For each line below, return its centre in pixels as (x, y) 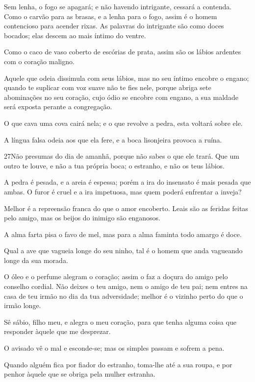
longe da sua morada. (36, 260)
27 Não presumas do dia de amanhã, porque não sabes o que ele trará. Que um (122, 156)
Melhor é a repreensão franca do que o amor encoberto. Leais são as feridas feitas (126, 208)
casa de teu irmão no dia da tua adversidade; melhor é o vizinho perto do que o (124, 296)
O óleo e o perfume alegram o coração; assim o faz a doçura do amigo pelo (116, 276)
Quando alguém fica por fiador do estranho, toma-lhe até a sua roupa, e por (118, 364)
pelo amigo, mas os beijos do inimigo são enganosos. (82, 218)
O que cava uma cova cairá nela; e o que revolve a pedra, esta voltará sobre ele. (123, 123)
